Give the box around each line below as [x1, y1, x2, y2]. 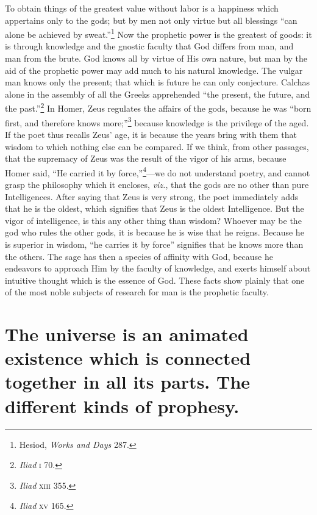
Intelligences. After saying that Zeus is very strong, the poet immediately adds [5, 190, 299, 203]
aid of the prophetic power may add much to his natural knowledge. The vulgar [5, 63, 303, 76]
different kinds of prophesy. [5, 393, 240, 418]
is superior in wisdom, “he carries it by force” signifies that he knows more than [5, 237, 304, 250]
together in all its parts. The [5, 369, 251, 394]
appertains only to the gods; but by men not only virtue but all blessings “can [5, 13, 297, 26]
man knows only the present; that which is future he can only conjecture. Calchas [5, 76, 310, 88]
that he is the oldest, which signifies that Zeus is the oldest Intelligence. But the [5, 202, 304, 215]
